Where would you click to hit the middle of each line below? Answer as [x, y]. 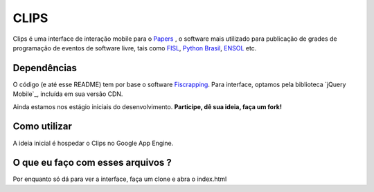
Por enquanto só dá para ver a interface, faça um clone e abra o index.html [120, 179]
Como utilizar [43, 127]
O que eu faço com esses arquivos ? [92, 163]
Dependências [45, 68]
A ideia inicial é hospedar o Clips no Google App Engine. [93, 143]
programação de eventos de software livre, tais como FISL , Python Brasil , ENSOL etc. [135, 48]
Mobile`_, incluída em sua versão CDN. [68, 94]
